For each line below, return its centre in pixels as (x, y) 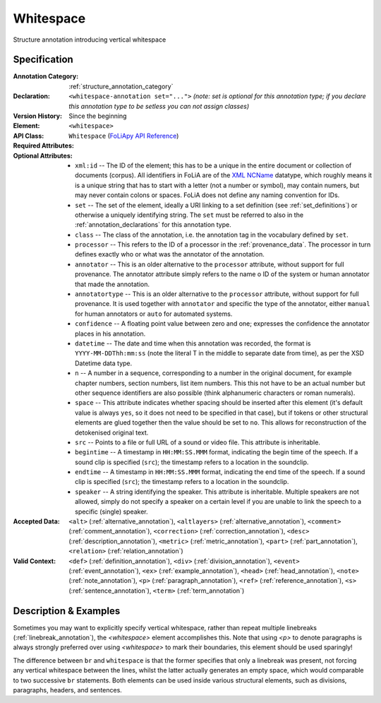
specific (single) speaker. (111, 512)
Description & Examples (67, 611)
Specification (43, 60)
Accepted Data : (36, 521)
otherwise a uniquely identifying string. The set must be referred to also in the (189, 215)
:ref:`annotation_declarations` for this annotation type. (153, 225)
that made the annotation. (112, 284)
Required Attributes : (43, 146)
